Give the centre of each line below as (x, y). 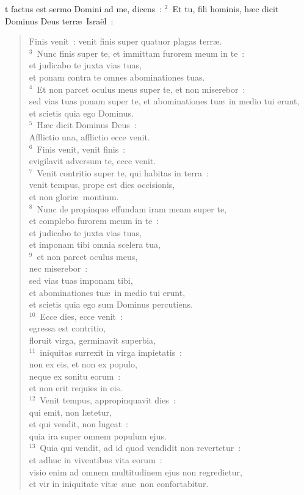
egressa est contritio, (67, 328)
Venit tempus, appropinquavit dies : (108, 400)
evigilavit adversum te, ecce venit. (92, 161)
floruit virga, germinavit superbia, (92, 340)
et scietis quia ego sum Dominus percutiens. (111, 304)
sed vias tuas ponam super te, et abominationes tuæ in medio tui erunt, (164, 101)
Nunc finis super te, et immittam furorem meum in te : (141, 53)
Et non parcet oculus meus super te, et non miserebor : (141, 89)
